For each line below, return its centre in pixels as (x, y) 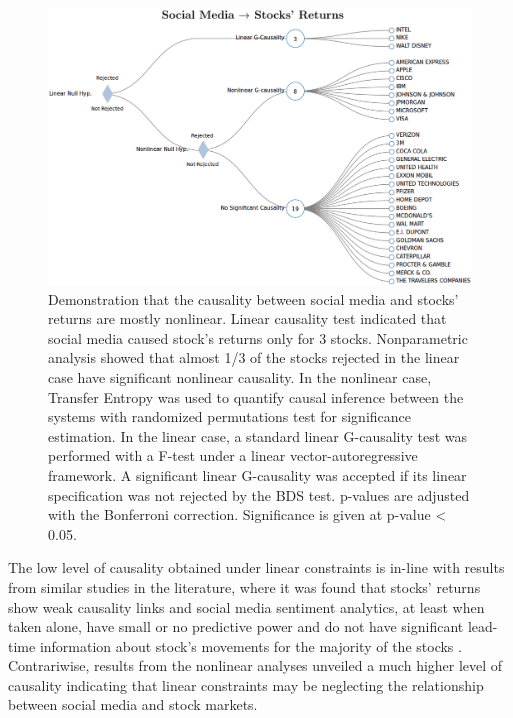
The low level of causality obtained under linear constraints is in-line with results (256, 567)
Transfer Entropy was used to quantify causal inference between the (256, 396)
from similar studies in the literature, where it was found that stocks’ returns (244, 586)
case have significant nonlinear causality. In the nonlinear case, (240, 376)
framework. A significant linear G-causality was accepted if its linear (257, 474)
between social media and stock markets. (133, 704)
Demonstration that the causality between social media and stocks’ (253, 298)
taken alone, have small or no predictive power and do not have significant (236, 626)
